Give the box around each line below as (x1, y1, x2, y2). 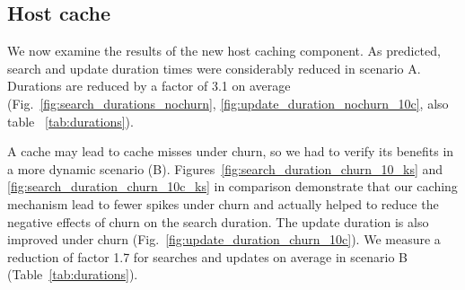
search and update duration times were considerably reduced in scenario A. (7, 58, 421, 77)
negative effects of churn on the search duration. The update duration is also (7, 212, 429, 231)
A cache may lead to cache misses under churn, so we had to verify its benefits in (7, 142, 454, 161)
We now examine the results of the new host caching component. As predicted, (7, 41, 441, 60)
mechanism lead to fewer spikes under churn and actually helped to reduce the (7, 194, 439, 213)
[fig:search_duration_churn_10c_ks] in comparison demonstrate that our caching (7, 177, 458, 196)
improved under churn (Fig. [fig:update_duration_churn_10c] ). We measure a (7, 230, 441, 249)
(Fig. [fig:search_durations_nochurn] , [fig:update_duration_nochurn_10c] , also (7, 93, 449, 112)
